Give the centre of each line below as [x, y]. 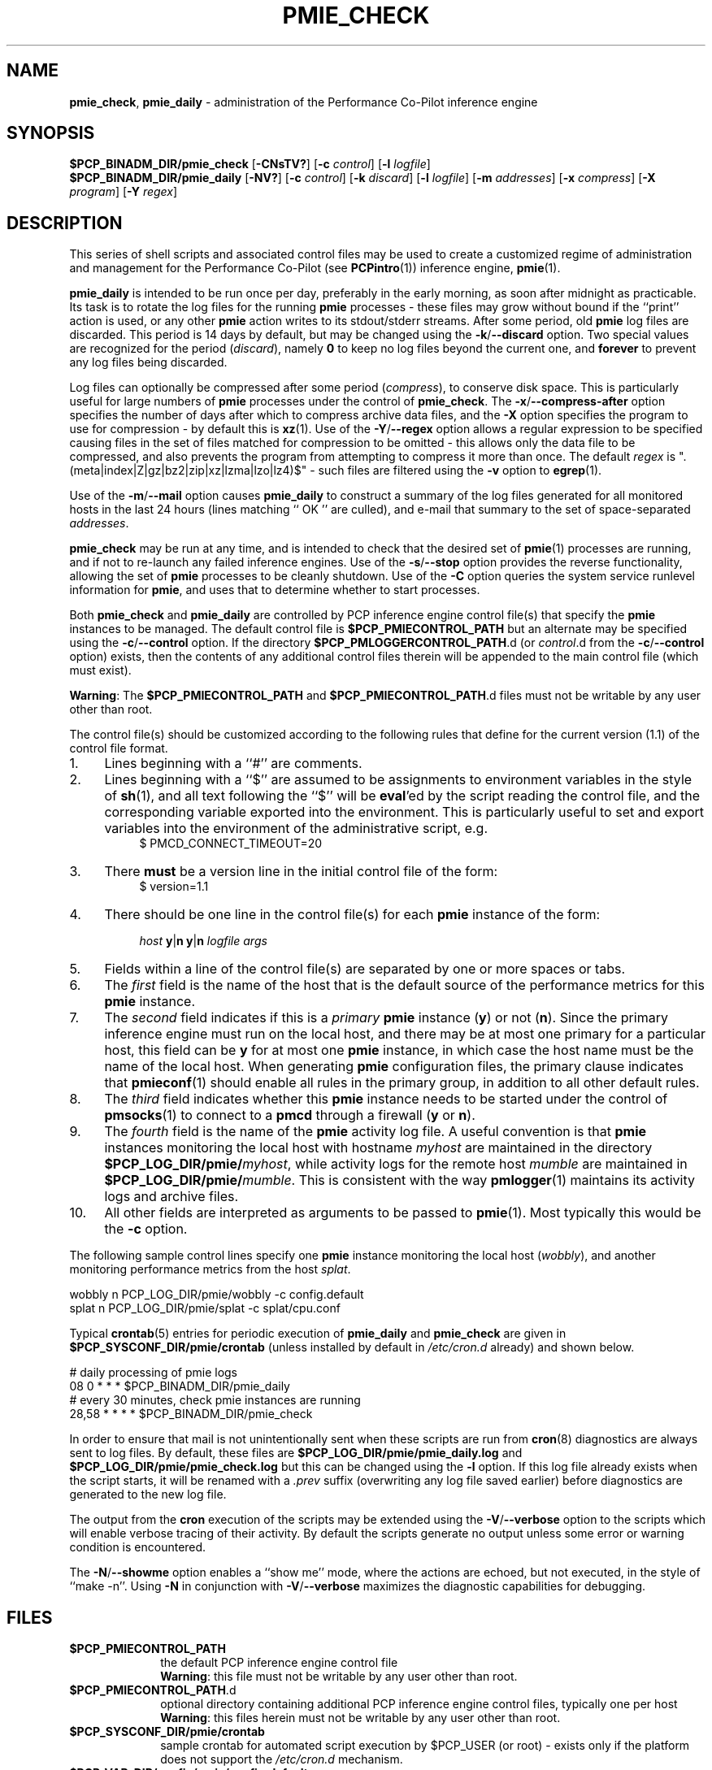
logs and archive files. [171, 1197]
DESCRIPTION [65, 223]
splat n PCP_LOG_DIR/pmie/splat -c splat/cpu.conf [205, 1308]
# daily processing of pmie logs [154, 1373]
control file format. [119, 748]
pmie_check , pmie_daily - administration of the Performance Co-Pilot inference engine [304, 102]
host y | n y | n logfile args [203, 941]
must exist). [100, 670]
